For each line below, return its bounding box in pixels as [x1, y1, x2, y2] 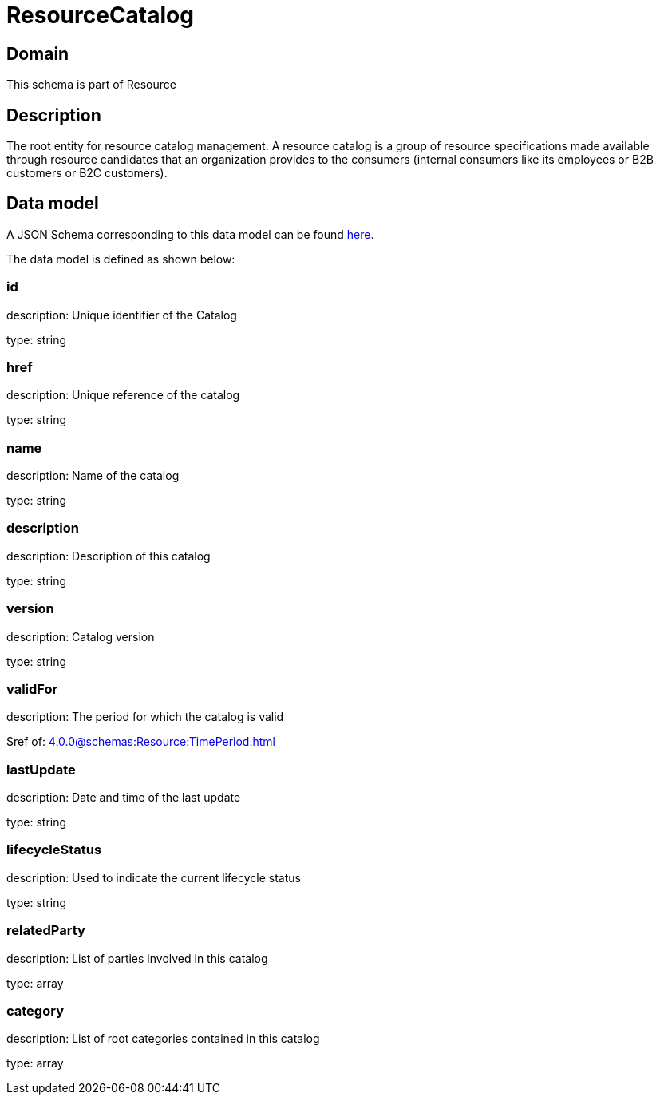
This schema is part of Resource [6, 77, 176, 92]
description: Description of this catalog [6, 549, 211, 563]
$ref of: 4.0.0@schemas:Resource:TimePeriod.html [6, 735, 275, 749]
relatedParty [6, 922, 85, 939]
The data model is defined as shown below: [6, 251, 235, 266]
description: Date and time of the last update [6, 790, 241, 805]
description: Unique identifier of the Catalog [6, 307, 237, 322]
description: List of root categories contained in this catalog [6, 1032, 320, 1046]
